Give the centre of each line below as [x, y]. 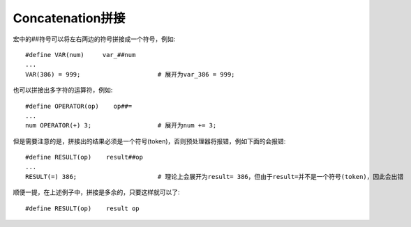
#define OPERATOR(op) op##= [79, 106]
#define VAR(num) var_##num [81, 55]
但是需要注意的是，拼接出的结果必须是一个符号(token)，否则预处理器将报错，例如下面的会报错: [149, 141]
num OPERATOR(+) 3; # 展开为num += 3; [121, 126]
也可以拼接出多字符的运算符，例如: [63, 90]
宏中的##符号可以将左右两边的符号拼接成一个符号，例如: [94, 39]
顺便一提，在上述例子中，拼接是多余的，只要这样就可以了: [97, 192]
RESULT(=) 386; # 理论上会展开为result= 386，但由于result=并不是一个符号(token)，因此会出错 [215, 177]
